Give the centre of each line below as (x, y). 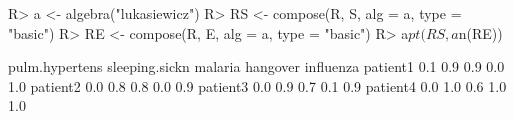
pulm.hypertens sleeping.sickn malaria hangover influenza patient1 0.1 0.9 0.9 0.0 (256, 66)
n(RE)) (480, 32)
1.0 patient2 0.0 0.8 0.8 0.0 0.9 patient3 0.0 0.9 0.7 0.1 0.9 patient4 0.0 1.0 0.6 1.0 (257, 85)
